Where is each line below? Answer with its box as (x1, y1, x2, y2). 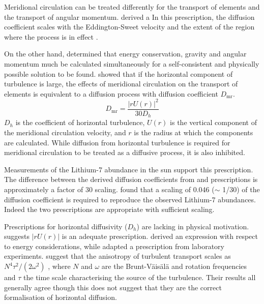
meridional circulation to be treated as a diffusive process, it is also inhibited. (4, 147, 245, 158)
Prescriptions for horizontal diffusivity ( (4, 221, 128, 231)
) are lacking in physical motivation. (136, 221, 249, 231)
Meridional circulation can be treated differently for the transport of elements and (4, 2, 260, 12)
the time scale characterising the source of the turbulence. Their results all (23, 272, 256, 283)
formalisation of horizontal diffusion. (4, 292, 117, 302)
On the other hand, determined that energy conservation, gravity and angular (4, 48, 247, 59)
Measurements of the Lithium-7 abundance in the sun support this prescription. (4, 164, 253, 174)
